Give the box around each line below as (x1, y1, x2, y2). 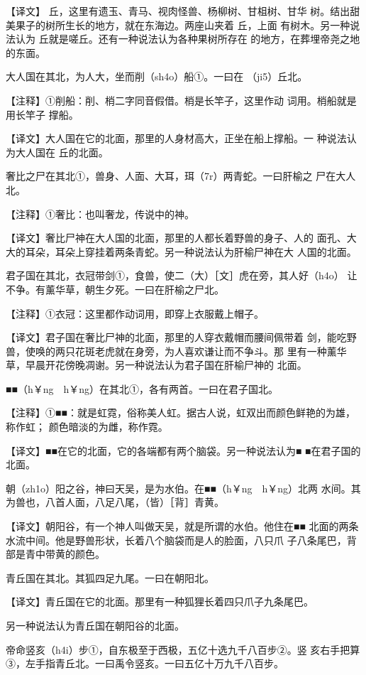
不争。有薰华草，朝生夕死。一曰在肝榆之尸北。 (6, 281, 224, 296)
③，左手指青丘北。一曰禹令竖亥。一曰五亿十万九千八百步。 (6, 656, 284, 671)
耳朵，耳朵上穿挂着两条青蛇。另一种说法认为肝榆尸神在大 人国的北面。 (25, 244, 357, 259)
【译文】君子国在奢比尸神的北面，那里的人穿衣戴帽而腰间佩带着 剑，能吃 (6, 330, 347, 345)
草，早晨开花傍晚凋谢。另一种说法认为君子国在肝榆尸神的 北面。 (6, 357, 307, 372)
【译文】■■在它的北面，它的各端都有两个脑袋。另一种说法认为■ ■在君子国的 (6, 443, 361, 458)
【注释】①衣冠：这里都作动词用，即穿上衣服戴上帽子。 (6, 306, 264, 320)
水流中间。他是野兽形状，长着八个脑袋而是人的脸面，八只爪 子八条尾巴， (6, 532, 347, 547)
